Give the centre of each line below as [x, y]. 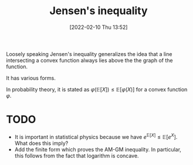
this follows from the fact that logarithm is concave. [77, 156]
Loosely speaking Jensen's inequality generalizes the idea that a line [89, 54]
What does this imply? [41, 143]
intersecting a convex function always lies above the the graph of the [89, 60]
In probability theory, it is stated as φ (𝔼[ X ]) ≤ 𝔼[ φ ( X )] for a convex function [97, 89]
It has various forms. [31, 78]
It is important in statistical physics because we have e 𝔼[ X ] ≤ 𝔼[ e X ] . [96, 136]
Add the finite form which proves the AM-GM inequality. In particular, [98, 149]
